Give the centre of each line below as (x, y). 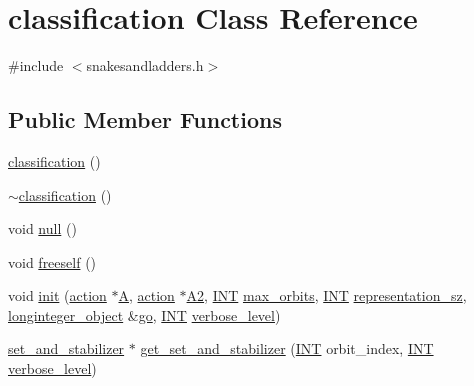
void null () (42, 228)
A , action (146, 295)
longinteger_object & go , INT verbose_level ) (144, 314)
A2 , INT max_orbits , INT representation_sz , (326, 295)
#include (36, 65)
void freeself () (52, 261)
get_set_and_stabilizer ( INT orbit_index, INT (287, 348)
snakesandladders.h (145, 65)
